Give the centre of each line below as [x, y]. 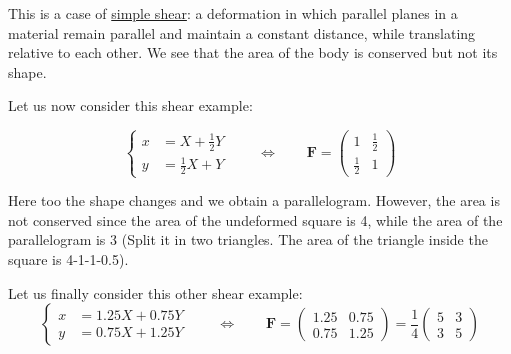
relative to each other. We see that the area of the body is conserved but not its [253, 52]
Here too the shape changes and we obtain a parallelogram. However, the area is [254, 200]
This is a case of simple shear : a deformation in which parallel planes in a [233, 13]
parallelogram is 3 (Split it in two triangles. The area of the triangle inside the [248, 239]
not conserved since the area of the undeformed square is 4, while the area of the [255, 219]
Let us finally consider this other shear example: [155, 292]
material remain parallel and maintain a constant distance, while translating [242, 32]
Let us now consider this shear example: [130, 105]
